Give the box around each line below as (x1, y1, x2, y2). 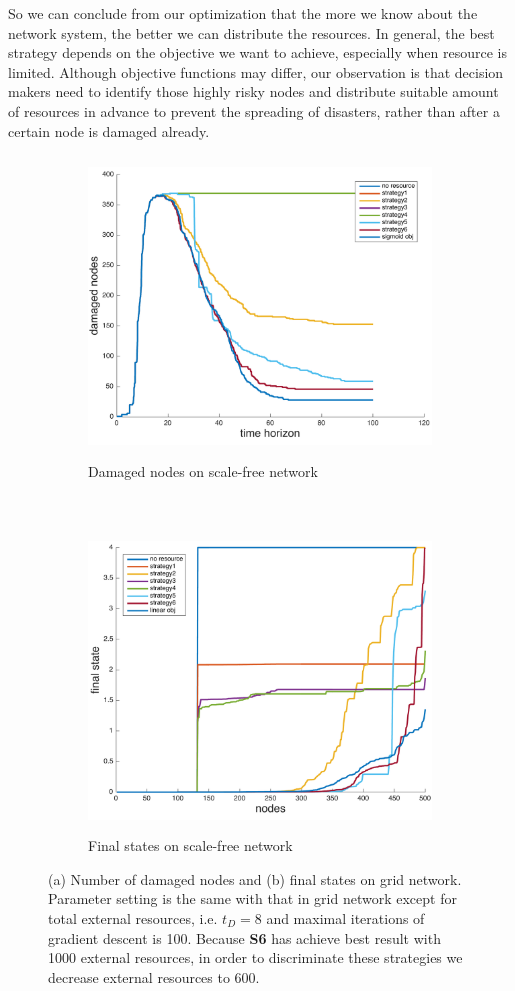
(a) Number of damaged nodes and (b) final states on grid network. (48, 868, 462, 889)
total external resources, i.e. (48, 908, 218, 929)
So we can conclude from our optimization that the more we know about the (8, 3, 478, 23)
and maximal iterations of (266, 908, 425, 929)
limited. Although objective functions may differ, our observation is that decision (8, 61, 504, 82)
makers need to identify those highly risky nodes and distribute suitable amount (8, 81, 499, 102)
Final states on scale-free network (88, 835, 293, 856)
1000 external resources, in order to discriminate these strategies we (48, 947, 463, 968)
